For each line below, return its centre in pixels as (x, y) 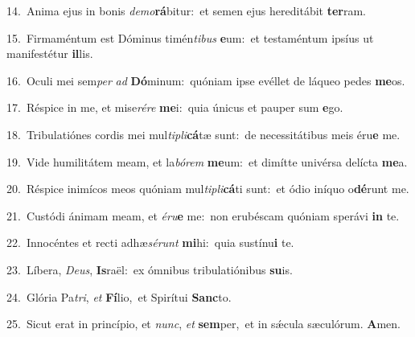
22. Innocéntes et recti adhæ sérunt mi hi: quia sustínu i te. (150, 242)
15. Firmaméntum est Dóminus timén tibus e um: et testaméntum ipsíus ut (190, 37)
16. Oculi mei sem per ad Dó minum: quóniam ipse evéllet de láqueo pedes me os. (206, 80)
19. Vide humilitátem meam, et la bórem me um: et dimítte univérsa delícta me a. (207, 161)
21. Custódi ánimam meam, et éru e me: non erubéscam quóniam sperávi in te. (203, 215)
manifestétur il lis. (50, 53)
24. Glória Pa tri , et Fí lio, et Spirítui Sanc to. (119, 296)
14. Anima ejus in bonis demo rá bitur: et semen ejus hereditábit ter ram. (186, 10)
